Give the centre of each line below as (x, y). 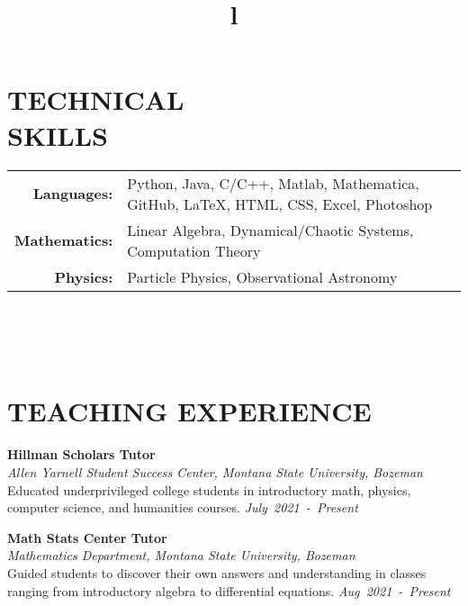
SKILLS (58, 135)
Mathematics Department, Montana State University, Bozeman (181, 555)
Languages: (73, 193)
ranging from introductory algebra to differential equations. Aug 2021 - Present (229, 590)
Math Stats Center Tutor (87, 537)
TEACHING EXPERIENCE (189, 411)
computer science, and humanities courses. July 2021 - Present (183, 507)
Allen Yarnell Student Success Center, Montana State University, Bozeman (215, 472)
